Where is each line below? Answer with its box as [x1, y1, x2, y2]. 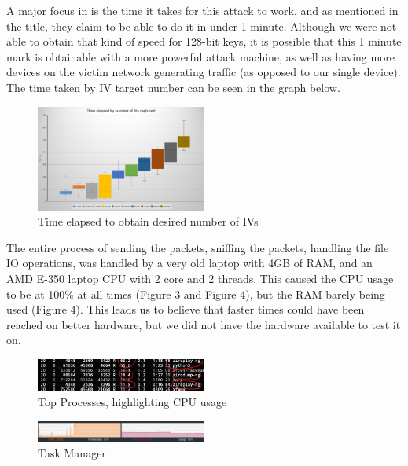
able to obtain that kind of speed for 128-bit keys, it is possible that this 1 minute [6, 33, 402, 50]
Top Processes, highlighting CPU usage [38, 394, 227, 410]
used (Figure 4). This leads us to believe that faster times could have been [6, 301, 365, 317]
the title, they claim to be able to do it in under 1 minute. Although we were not [6, 17, 397, 34]
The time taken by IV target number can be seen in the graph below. [6, 79, 340, 95]
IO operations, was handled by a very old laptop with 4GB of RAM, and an [6, 255, 373, 271]
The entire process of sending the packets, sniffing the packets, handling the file [6, 239, 389, 255]
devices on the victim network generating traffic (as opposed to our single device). [6, 64, 401, 80]
